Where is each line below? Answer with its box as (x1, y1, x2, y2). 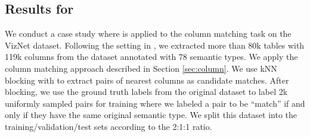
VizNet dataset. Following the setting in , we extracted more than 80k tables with (5, 39, 305, 51)
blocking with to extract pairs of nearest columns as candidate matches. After (5, 74, 289, 86)
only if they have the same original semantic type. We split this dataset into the (5, 109, 297, 121)
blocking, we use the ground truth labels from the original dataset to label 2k (5, 85, 288, 98)
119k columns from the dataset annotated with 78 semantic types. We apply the (5, 50, 298, 63)
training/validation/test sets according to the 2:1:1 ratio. (5, 120, 212, 132)
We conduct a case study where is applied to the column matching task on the (5, 27, 292, 40)
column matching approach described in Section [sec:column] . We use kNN (5, 62, 277, 74)
